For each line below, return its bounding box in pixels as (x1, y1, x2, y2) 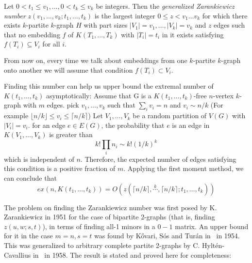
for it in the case (4, 231, 53, 241)
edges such (214, 20, 245, 30)
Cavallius (4, 249, 31, 260)
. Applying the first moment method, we (123, 163, 244, 173)
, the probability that (101, 120, 165, 130)
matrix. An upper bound (175, 221, 249, 231)
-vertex (213, 90, 234, 100)
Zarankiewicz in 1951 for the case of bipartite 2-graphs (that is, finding (4, 212, 215, 222)
